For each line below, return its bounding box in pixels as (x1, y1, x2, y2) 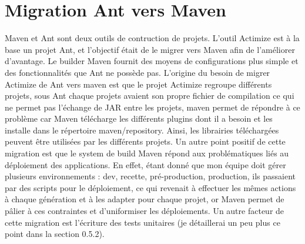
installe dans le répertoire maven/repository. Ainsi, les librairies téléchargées (5, 123, 279, 136)
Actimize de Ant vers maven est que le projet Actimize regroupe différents (5, 78, 272, 90)
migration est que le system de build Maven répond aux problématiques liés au (5, 147, 289, 159)
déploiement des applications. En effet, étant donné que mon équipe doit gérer (5, 158, 286, 171)
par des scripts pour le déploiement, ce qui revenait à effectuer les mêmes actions (5, 181, 296, 193)
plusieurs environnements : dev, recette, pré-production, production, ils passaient (5, 170, 296, 182)
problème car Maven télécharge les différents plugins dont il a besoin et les (5, 112, 273, 125)
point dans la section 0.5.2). (5, 228, 105, 240)
